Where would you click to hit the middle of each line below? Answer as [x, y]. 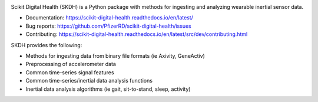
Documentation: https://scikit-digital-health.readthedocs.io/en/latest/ [110, 18]
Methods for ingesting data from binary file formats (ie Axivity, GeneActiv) [115, 55]
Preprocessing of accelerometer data [71, 64]
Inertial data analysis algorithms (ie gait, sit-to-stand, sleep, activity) [108, 89]
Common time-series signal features [70, 72]
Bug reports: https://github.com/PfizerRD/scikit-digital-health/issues [108, 26]
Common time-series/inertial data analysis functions [89, 81]
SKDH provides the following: [47, 45]
